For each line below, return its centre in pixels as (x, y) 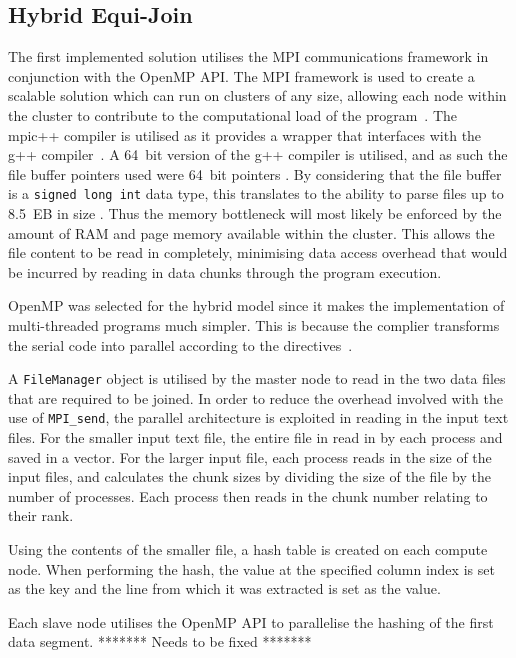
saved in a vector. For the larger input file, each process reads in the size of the (250, 456)
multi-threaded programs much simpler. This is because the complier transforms (254, 324)
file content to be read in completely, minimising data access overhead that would (258, 252)
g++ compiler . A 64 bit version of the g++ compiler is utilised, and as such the (258, 154)
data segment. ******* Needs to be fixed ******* (160, 641)
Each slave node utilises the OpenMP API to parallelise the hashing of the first (251, 621)
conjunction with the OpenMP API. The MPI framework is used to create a (241, 75)
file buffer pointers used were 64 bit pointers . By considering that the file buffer (255, 173)
